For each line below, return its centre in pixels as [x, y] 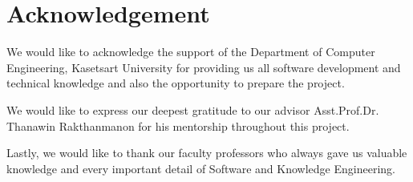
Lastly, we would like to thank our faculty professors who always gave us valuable [207, 153]
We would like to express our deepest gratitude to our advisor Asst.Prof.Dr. [193, 109]
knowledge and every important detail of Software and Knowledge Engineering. [201, 168]
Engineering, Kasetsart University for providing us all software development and [204, 67]
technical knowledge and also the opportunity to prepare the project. [176, 83]
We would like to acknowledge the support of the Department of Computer [191, 52]
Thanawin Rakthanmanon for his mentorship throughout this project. [178, 125]
